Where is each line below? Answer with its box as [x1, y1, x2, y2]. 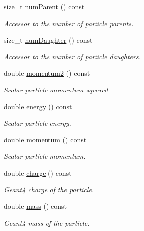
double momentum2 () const [4, 68, 90, 78]
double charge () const [4, 167, 72, 178]
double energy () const [4, 101, 72, 111]
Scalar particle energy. [4, 118, 71, 128]
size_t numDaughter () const [4, 35, 93, 45]
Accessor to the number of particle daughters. [4, 51, 141, 61]
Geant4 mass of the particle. [4, 217, 90, 228]
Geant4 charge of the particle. [4, 184, 94, 194]
